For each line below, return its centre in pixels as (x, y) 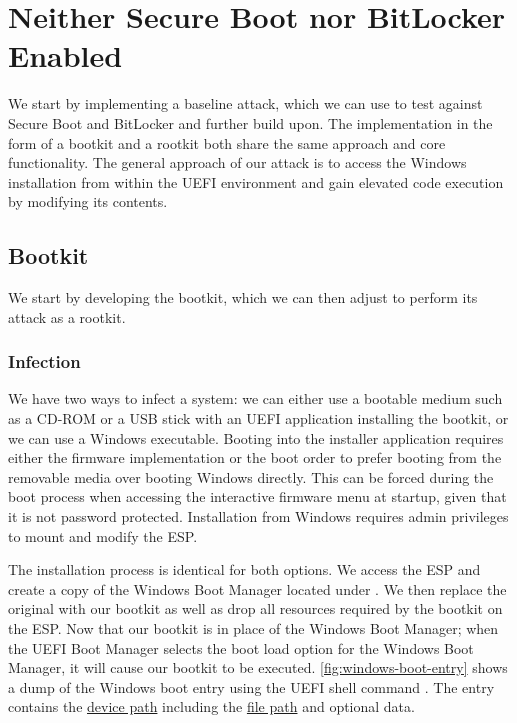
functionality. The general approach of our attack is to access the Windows (237, 162)
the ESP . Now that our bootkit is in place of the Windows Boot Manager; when (253, 628)
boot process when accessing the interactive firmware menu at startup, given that (257, 496)
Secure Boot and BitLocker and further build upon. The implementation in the (250, 122)
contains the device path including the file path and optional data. (211, 706)
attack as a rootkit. (67, 316)
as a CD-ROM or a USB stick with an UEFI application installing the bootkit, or (258, 418)
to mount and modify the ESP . (103, 535)
